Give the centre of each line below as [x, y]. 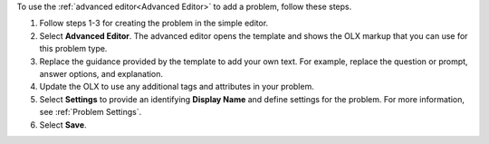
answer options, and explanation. [101, 73]
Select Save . [63, 125]
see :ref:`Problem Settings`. [91, 112]
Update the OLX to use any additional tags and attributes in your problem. [177, 87]
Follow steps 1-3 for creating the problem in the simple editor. [154, 24]
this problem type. [73, 49]
